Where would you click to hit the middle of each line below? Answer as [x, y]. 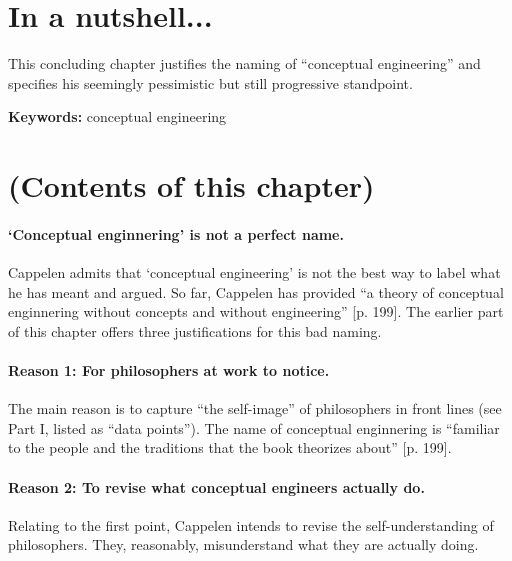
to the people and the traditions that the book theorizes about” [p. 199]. [230, 447]
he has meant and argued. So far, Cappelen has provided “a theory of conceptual [256, 291]
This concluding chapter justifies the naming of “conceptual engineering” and [244, 63]
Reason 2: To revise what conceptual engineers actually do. [216, 486]
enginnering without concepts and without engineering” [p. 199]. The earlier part [256, 311]
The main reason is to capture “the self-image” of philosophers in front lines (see [255, 408]
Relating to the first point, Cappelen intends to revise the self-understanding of [251, 524]
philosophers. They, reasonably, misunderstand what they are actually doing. [243, 544]
